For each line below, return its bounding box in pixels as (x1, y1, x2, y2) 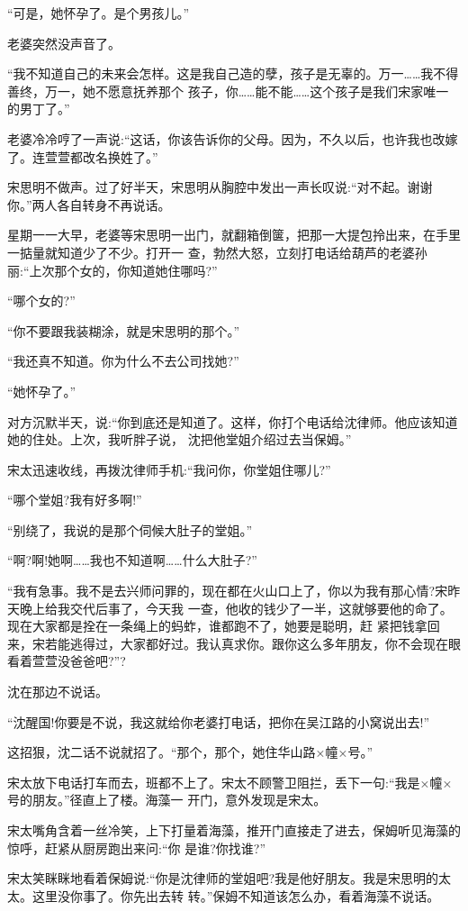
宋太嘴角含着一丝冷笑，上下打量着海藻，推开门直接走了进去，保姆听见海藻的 (7, 821, 461, 839)
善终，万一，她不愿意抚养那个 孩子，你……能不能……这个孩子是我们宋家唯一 (7, 81, 449, 100)
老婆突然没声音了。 (7, 33, 121, 52)
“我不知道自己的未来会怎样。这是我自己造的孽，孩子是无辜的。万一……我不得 (7, 64, 459, 83)
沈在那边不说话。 (7, 682, 108, 701)
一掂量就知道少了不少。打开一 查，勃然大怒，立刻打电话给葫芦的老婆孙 (7, 242, 427, 261)
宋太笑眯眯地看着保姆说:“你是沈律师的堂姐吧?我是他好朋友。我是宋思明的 (7, 869, 439, 888)
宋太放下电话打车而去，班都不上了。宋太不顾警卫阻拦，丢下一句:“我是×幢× (7, 772, 453, 791)
